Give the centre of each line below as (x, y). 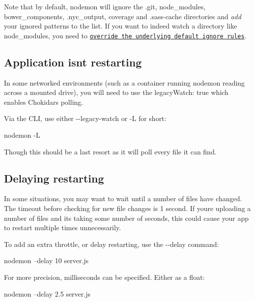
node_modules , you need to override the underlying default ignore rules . (125, 35)
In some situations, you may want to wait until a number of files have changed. (123, 198)
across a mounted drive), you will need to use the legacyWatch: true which (116, 92)
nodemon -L (22, 135)
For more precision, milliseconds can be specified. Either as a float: (104, 277)
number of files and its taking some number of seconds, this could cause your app (127, 218)
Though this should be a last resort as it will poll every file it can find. (110, 151)
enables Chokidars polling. (44, 102)
